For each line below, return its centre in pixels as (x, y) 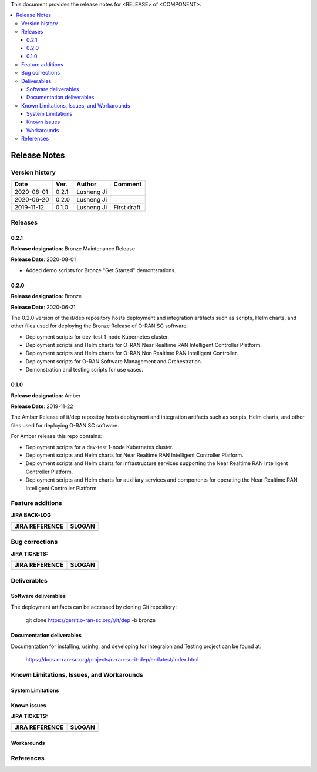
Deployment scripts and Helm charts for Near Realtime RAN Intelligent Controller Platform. (134, 455)
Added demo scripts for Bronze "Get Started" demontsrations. (101, 270)
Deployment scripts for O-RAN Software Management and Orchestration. (114, 361)
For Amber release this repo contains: (56, 436)
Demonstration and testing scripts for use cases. (84, 370)
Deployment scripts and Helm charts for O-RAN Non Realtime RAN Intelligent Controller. (132, 353)
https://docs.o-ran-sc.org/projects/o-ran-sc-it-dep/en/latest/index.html (112, 659)
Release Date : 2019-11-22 (42, 406)
